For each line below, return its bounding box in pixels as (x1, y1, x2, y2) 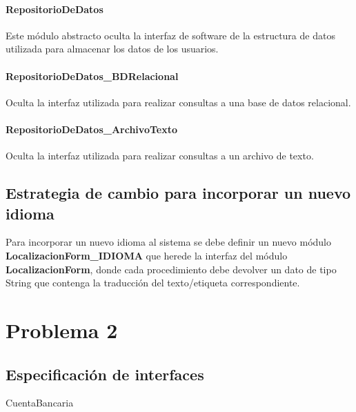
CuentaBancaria (6, 395, 74, 410)
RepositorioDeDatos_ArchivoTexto (6, 121, 177, 136)
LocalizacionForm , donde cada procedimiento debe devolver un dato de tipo (6, 262, 337, 276)
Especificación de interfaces (6, 363, 204, 384)
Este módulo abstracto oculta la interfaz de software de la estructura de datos (6, 28, 335, 42)
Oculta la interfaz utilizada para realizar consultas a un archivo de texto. (6, 148, 314, 163)
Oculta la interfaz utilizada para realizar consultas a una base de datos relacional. (6, 95, 351, 109)
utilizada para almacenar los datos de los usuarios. (6, 41, 219, 56)
